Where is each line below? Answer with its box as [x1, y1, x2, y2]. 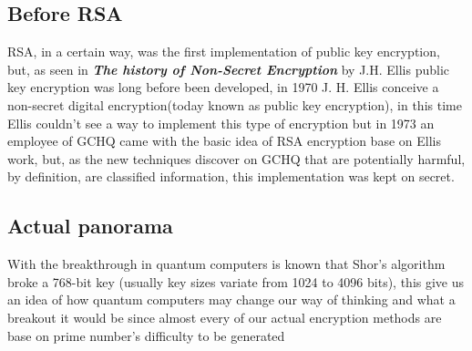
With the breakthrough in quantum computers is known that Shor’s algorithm [7, 254, 446, 274]
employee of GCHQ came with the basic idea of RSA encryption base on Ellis [7, 131, 441, 150]
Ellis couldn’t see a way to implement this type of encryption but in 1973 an [7, 113, 435, 132]
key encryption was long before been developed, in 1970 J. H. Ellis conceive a [7, 77, 439, 97]
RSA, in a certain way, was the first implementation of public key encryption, [7, 42, 440, 61]
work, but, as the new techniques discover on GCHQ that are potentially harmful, [7, 149, 466, 168]
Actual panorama [7, 212, 173, 240]
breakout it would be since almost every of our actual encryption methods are [7, 307, 442, 326]
